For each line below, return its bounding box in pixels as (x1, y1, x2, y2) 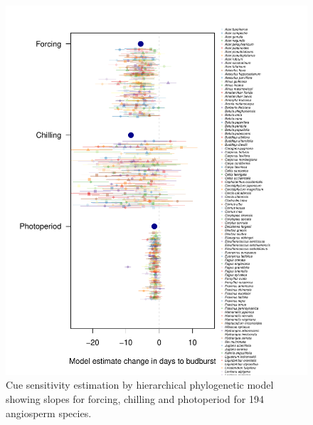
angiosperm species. (6, 405, 92, 420)
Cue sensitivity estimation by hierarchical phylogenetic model (6, 377, 274, 392)
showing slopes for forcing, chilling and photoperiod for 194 (6, 391, 264, 406)
